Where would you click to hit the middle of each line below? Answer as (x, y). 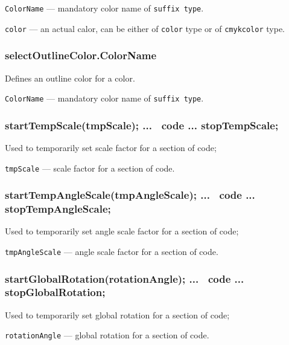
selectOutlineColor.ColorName (81, 55)
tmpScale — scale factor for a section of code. (90, 168)
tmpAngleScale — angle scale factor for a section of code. (112, 251)
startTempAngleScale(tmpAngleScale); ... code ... (130, 195)
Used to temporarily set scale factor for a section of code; (111, 147)
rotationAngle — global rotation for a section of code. (107, 335)
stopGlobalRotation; (55, 292)
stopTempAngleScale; (58, 209)
